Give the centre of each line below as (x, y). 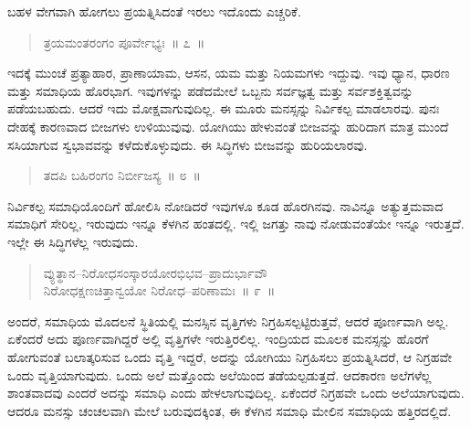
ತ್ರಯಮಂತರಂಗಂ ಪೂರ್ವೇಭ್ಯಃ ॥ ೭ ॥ (124, 42)
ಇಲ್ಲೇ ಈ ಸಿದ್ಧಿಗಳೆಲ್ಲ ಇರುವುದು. (73, 241)
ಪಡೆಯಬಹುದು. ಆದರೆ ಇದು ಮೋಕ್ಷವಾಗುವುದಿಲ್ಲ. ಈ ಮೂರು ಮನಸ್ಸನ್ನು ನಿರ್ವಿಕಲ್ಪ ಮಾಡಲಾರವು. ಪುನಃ (224, 108)
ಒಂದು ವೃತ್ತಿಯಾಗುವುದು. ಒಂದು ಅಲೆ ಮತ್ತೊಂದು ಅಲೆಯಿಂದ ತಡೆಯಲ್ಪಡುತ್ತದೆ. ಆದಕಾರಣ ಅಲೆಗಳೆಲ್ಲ (220, 374)
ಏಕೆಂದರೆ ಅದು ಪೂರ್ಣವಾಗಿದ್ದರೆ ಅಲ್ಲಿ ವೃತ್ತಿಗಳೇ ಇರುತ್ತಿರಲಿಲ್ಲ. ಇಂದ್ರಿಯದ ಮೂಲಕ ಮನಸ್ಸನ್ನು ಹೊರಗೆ (218, 339)
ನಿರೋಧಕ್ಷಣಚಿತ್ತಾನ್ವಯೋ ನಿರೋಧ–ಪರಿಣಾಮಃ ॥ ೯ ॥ (159, 290)
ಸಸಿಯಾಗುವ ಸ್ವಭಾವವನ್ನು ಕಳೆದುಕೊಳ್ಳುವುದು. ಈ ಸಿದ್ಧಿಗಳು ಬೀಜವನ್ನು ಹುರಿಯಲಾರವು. (188, 144)
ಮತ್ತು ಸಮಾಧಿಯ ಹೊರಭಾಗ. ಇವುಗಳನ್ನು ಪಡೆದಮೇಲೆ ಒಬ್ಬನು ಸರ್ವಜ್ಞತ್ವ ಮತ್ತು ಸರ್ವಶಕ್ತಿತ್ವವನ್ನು (210, 90)
